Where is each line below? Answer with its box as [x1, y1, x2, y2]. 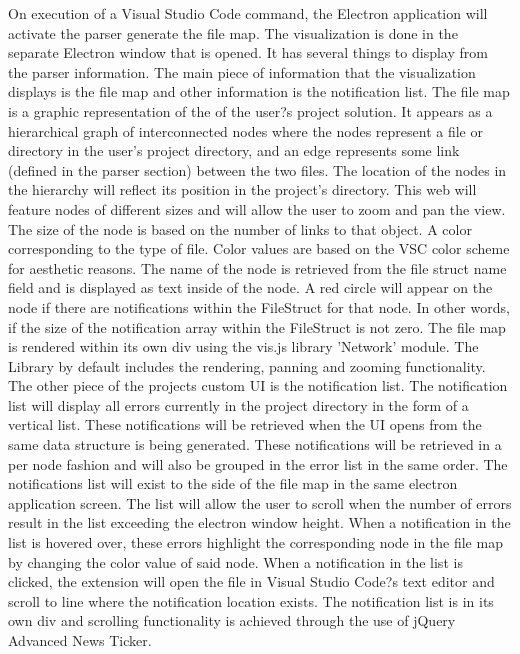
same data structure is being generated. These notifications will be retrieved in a [8, 434, 502, 455]
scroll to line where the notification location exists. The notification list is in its [8, 590, 494, 611]
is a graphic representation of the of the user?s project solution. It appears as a [8, 100, 493, 121]
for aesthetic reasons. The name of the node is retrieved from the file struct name [8, 257, 507, 278]
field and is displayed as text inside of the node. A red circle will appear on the [8, 277, 493, 298]
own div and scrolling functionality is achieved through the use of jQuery [8, 610, 456, 631]
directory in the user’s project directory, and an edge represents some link [8, 140, 460, 161]
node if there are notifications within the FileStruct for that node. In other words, [8, 296, 510, 317]
